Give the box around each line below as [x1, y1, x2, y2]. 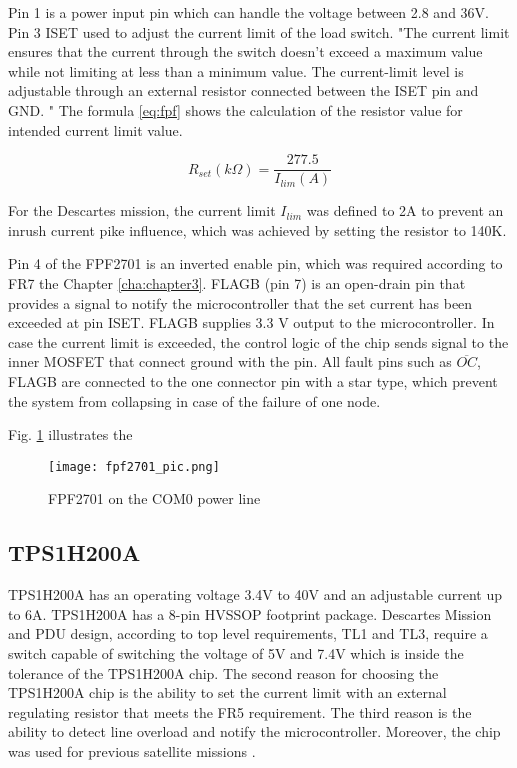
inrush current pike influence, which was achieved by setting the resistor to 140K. [8, 219, 507, 240]
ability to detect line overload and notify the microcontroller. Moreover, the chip [8, 721, 501, 742]
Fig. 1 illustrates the [8, 424, 133, 445]
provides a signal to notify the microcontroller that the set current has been [8, 292, 473, 313]
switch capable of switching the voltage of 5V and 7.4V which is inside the [8, 642, 464, 663]
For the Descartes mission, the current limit [8, 200, 276, 221]
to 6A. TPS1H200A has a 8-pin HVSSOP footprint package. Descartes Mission [8, 603, 492, 624]
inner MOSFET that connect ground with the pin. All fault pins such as [8, 351, 452, 372]
